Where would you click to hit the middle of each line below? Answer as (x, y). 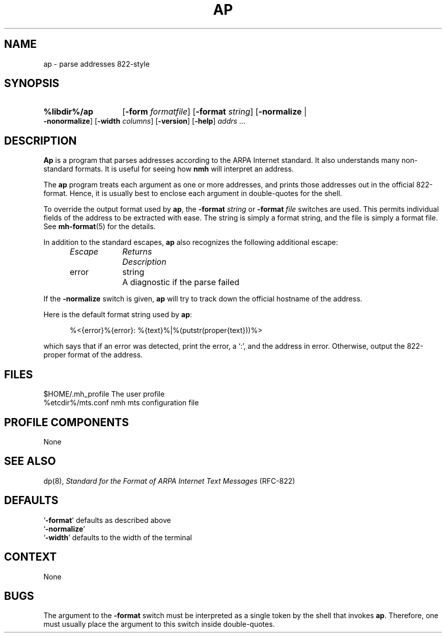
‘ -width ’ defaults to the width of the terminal (118, 537)
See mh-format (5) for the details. (100, 227)
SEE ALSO (30, 461)
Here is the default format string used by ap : (118, 315)
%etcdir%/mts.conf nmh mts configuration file (121, 403)
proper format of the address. (93, 355)
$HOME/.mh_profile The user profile (104, 394)
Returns (137, 252)
